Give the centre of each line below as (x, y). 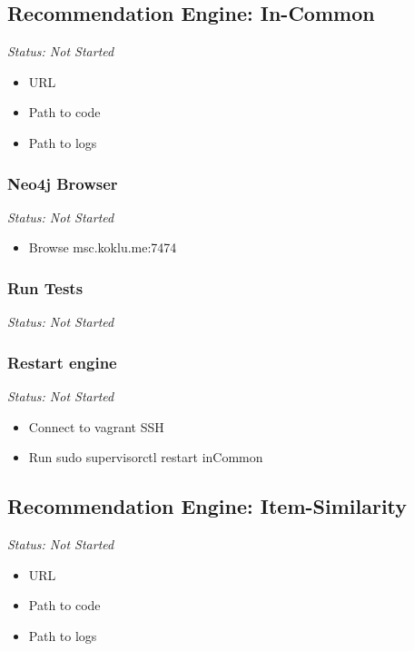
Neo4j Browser (63, 183)
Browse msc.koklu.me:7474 (103, 247)
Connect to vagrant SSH (96, 426)
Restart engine (62, 362)
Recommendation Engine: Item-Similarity (207, 506)
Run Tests (45, 287)
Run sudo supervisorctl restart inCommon (146, 457)
